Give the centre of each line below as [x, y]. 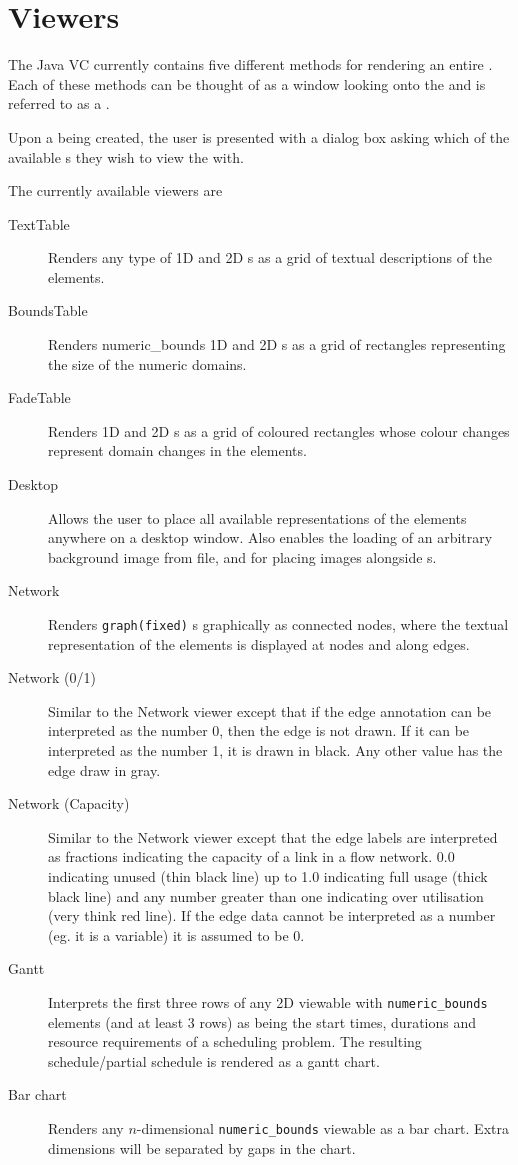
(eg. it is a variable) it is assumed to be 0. [176, 934]
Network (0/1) [52, 677]
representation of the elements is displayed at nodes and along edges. [259, 643]
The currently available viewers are [115, 190]
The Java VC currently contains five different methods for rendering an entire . [250, 64]
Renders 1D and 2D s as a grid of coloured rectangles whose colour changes [279, 430]
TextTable [39, 223]
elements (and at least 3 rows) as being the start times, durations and [262, 1021]
